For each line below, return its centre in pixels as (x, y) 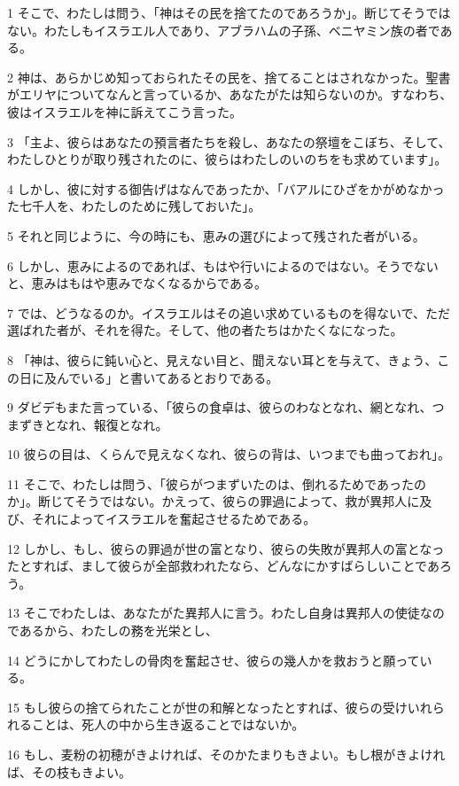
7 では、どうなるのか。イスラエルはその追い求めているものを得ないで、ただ (229, 312)
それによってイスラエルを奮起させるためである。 (174, 519)
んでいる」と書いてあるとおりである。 (167, 377)
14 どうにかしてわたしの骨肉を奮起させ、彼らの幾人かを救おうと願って (214, 660)
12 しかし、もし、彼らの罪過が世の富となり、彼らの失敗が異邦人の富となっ (226, 548)
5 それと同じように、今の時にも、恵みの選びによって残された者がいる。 (216, 235)
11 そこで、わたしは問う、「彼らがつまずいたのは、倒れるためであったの (217, 483)
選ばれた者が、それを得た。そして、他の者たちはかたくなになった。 (205, 330)
